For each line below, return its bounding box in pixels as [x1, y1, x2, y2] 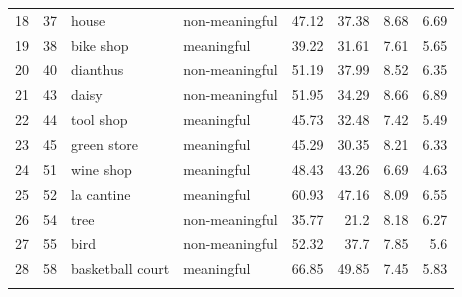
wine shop [71, 158, 132, 179]
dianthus [71, 59, 124, 80]
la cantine [71, 183, 131, 204]
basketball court [71, 258, 170, 279]
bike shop [71, 34, 129, 55]
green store [71, 133, 139, 154]
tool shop [71, 109, 128, 130]
